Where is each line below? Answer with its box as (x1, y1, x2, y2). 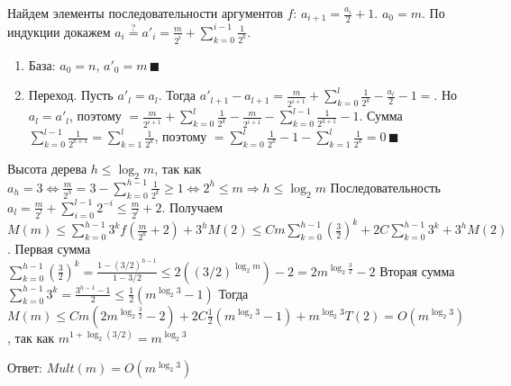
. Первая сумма (7, 239, 91, 258)
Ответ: (7, 358, 42, 377)
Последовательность (330, 177, 441, 196)
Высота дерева (7, 159, 87, 178)
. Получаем (161, 197, 224, 216)
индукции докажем (7, 22, 111, 40)
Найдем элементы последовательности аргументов (7, 4, 283, 22)
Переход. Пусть (28, 85, 114, 104)
